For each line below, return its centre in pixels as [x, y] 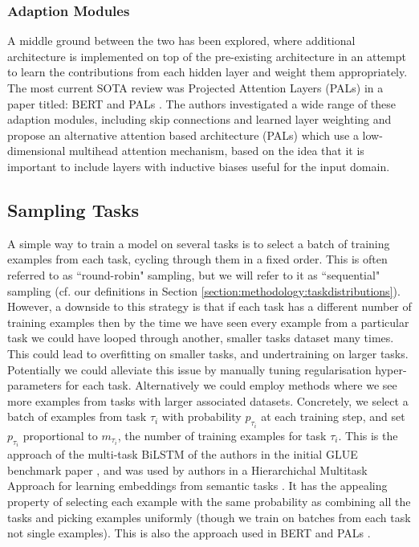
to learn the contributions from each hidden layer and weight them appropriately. [207, 72]
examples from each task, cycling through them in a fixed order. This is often [197, 259]
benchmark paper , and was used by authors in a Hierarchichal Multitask [187, 469]
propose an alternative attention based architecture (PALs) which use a [183, 135]
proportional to [60, 435]
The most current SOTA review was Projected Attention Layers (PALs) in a [195, 88]
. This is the [368, 435]
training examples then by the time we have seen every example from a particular [208, 322]
